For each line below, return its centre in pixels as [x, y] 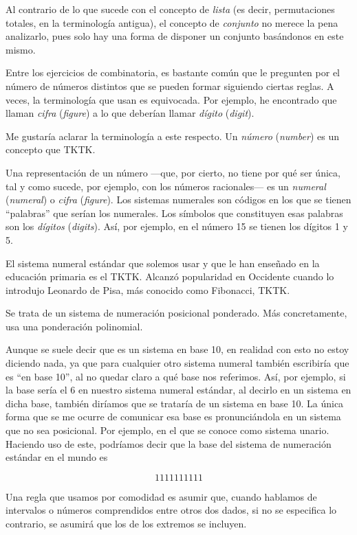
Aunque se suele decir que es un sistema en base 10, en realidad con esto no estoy [177, 349]
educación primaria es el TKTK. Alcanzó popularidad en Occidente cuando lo [170, 276]
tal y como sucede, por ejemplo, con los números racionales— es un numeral [166, 186]
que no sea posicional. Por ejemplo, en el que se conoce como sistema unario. [167, 430]
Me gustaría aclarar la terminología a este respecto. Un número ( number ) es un [172, 136]
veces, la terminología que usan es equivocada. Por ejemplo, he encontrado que [171, 99]
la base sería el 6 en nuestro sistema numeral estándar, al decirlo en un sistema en [178, 390]
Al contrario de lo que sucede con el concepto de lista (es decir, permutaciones [170, 9]
